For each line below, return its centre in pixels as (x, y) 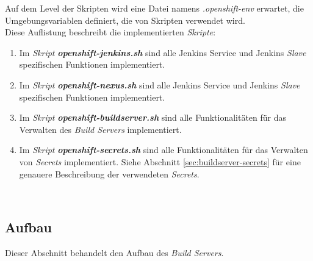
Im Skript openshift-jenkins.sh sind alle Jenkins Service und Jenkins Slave (163, 52)
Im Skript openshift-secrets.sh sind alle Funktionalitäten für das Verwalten (164, 150)
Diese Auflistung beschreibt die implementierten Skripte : (110, 32)
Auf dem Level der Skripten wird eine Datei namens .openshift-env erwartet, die (154, 8)
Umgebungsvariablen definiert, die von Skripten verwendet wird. (125, 20)
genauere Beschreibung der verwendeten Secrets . (109, 173)
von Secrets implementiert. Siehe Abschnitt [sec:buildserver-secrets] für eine (160, 161)
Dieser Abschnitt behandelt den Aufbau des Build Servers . (114, 252)
